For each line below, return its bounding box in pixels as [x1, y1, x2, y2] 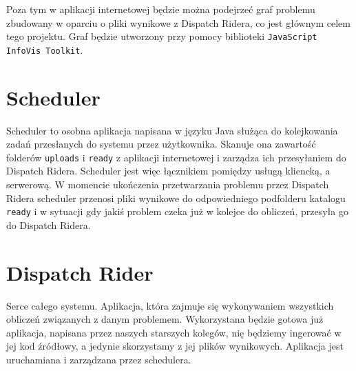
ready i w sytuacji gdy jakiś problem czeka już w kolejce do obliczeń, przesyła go [6, 204, 348, 219]
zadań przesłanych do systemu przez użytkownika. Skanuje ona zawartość [6, 137, 316, 151]
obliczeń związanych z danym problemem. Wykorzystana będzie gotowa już [6, 312, 324, 326]
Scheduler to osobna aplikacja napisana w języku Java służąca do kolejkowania [6, 123, 338, 137]
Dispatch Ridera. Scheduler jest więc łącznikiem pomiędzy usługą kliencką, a [6, 163, 331, 178]
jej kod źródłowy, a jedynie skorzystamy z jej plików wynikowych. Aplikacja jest [6, 339, 344, 353]
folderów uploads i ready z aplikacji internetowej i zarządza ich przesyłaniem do [6, 150, 346, 164]
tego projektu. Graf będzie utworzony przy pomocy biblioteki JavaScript [6, 29, 317, 43]
